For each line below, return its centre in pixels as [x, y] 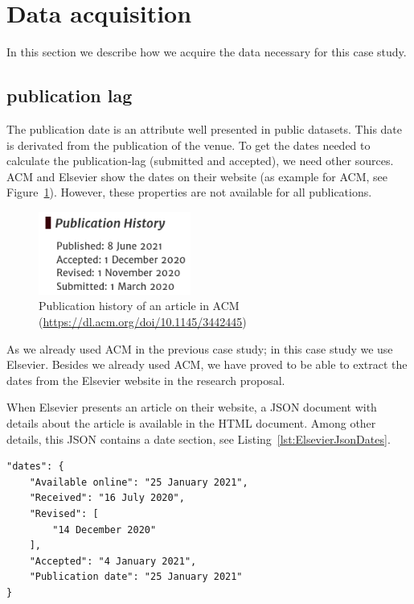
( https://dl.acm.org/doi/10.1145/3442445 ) [143, 322]
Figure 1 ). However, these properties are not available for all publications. [189, 192]
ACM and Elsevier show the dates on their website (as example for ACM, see [197, 176]
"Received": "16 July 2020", [107, 498]
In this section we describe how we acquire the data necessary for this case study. [207, 52]
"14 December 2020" [105, 530]
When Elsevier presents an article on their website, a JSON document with [192, 407]
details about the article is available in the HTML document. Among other [191, 423]
